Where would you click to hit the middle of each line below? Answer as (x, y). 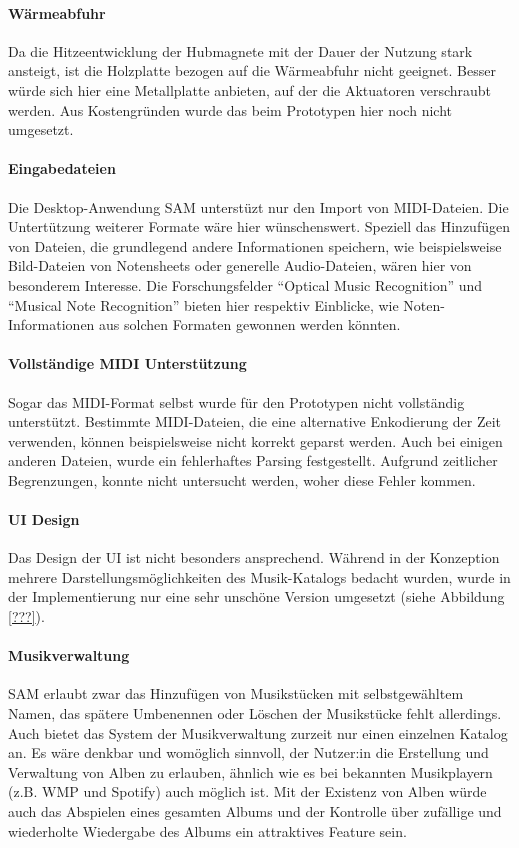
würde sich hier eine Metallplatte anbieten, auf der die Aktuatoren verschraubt (250, 89)
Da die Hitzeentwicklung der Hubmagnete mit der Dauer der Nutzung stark (240, 50)
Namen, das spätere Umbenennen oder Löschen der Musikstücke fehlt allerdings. (255, 713)
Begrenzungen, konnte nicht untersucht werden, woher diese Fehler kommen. (242, 479)
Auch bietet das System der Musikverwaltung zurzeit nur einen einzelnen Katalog (258, 732)
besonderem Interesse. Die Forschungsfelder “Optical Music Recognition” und (245, 284)
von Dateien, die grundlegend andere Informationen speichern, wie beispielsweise (255, 245)
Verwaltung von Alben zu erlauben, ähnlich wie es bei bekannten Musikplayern (250, 771)
